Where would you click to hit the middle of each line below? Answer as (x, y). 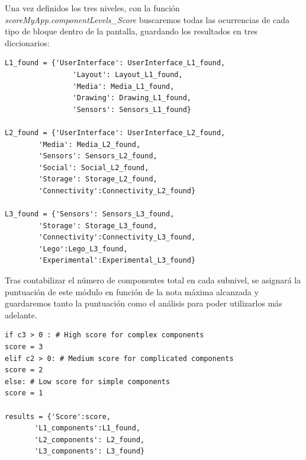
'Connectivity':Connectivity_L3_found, (117, 237)
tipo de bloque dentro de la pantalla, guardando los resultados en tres (131, 31)
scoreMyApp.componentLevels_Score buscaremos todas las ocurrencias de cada (147, 19)
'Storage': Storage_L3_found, (98, 226)
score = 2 (24, 370)
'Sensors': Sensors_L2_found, (98, 156)
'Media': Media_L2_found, (90, 144)
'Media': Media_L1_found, (123, 86)
